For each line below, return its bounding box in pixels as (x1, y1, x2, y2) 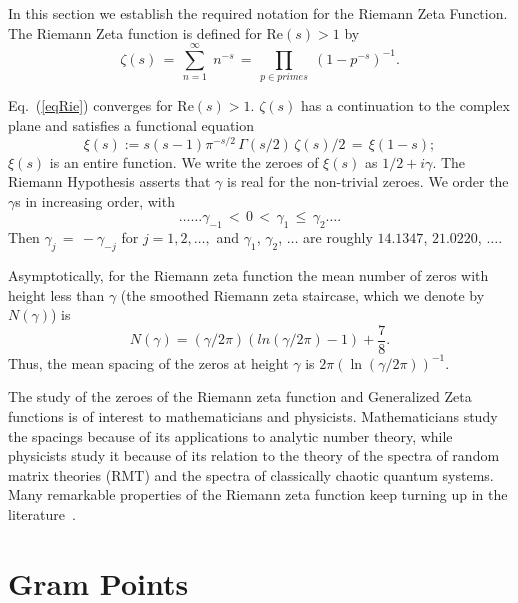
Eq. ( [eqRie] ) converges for (8, 95, 173, 116)
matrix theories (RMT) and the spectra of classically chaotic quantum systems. (8, 464, 494, 485)
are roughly (303, 227, 373, 248)
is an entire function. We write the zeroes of (49, 151, 319, 172)
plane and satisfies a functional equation (8, 114, 255, 135)
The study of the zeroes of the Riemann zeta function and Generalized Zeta (8, 386, 472, 407)
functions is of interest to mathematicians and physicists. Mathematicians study (8, 405, 498, 426)
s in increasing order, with (15, 190, 175, 211)
